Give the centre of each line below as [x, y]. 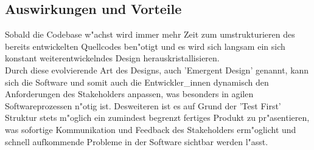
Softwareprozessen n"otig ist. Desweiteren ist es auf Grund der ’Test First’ [143, 105]
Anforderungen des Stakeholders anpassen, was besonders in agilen [129, 94]
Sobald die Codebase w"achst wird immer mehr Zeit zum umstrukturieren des [150, 34]
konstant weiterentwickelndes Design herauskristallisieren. [112, 58]
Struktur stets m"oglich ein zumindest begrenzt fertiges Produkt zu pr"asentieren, [157, 118]
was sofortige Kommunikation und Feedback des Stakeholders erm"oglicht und [151, 129]
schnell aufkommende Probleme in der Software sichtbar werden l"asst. [137, 141]
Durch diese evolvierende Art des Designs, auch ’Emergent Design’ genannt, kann [157, 70]
